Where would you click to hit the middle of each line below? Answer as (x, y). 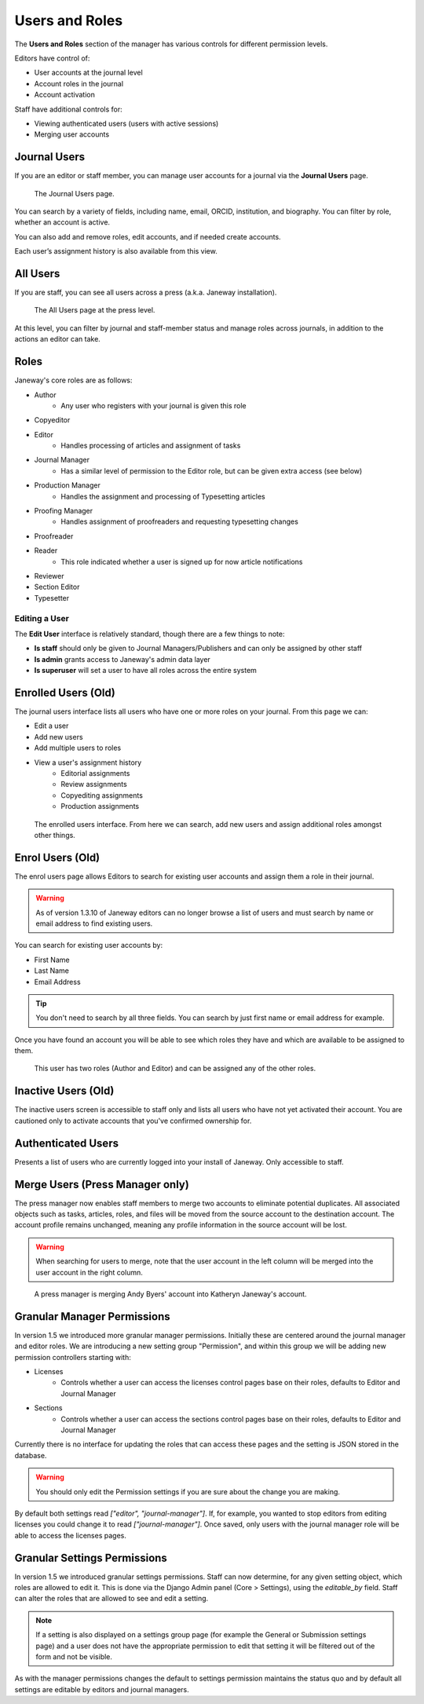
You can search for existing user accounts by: (89, 945)
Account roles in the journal (79, 83)
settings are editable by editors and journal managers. (102, 1689)
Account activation (65, 95)
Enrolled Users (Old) (65, 692)
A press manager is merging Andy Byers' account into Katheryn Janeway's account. (170, 1294)
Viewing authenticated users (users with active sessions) (126, 123)
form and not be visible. (74, 1656)
